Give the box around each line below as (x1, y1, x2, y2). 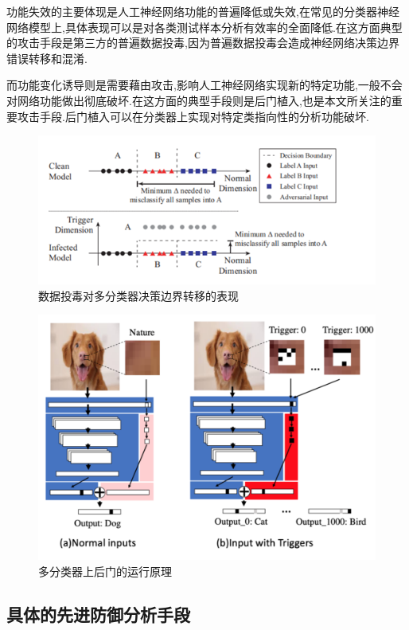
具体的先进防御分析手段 (6, 601, 190, 626)
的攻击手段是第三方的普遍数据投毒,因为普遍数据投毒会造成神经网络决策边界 (6, 34, 399, 51)
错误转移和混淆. (6, 49, 88, 66)
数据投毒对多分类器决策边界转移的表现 (38, 287, 239, 303)
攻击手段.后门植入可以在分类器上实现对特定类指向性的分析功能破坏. (17, 108, 369, 124)
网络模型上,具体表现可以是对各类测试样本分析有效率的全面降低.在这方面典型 (6, 18, 403, 35)
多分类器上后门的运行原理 (38, 562, 172, 579)
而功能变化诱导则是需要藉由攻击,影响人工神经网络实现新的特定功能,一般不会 (6, 76, 403, 93)
